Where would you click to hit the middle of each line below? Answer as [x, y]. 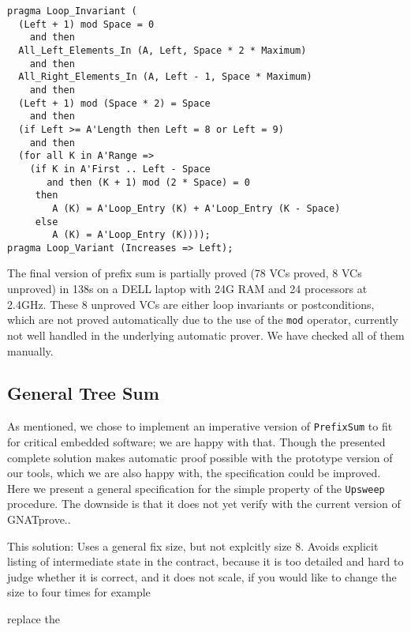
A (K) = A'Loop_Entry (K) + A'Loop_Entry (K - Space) [196, 208]
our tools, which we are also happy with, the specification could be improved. [194, 473]
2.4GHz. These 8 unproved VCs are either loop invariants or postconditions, [191, 304]
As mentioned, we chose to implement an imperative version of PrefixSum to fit [200, 426]
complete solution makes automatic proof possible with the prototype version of [200, 457]
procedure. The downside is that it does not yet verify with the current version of [204, 504]
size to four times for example [79, 592]
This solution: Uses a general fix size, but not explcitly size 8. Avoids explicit [193, 545]
